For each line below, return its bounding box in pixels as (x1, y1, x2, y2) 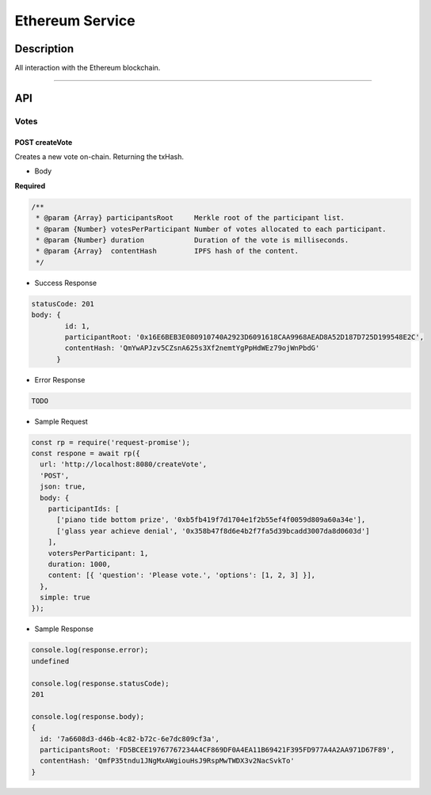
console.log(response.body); (31, 712, 145, 721)
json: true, (40, 482, 86, 491)
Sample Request (34, 417, 89, 426)
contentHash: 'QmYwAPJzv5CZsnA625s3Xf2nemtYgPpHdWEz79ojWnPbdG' (64, 344, 320, 352)
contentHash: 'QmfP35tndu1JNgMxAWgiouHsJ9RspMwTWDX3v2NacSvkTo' (40, 756, 295, 766)
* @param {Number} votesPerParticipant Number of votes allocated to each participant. (36, 224, 387, 234)
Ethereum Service (14, 12, 135, 29)
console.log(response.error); (31, 645, 149, 655)
